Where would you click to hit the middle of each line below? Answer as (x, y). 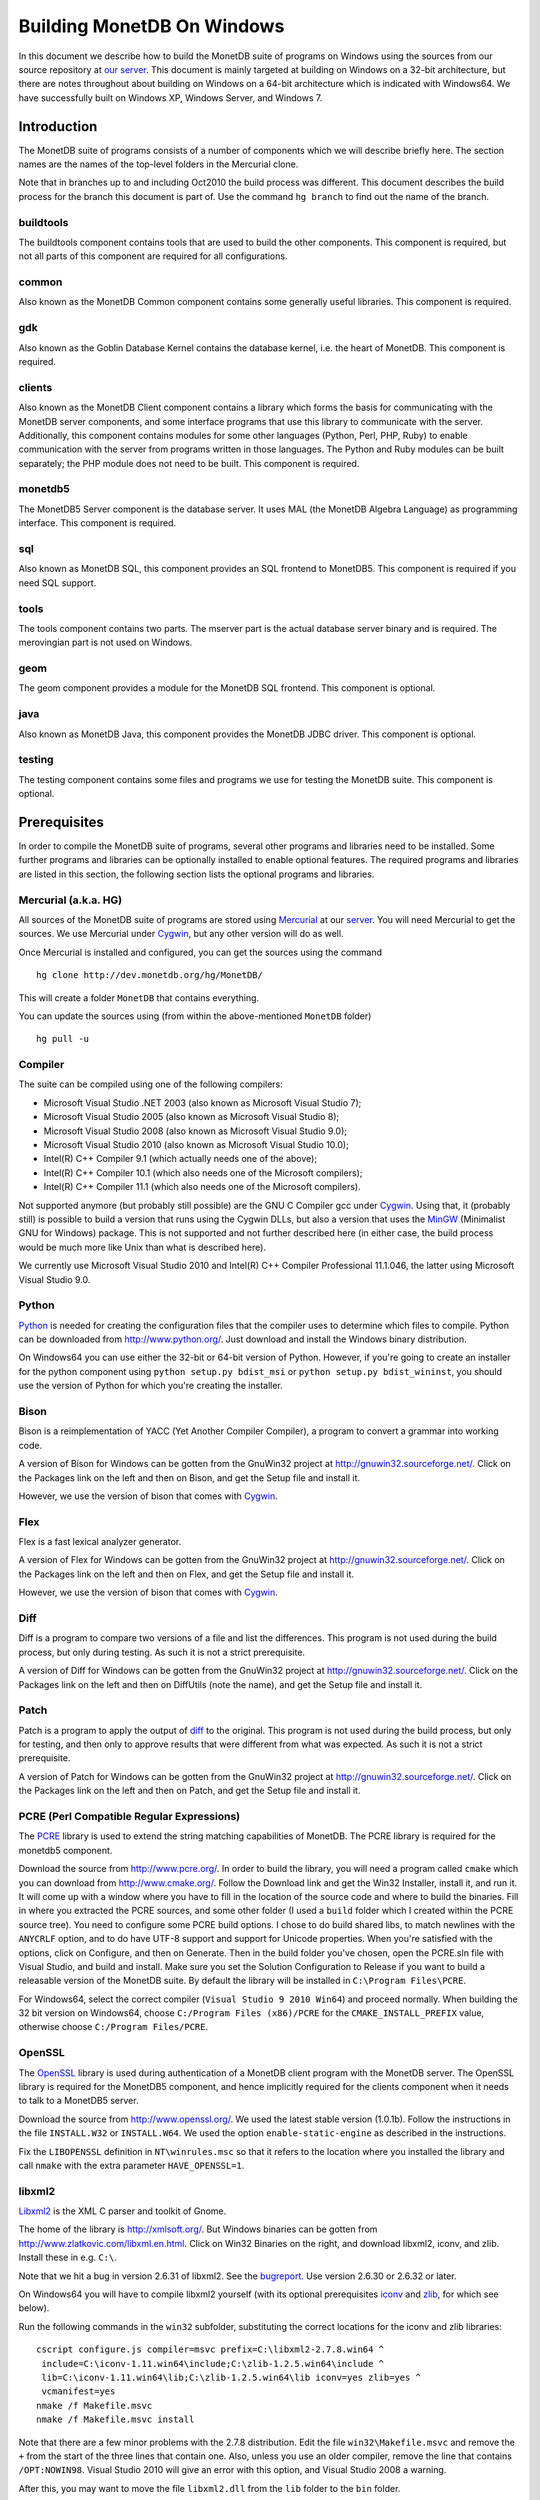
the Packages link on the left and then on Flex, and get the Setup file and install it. (186, 1574)
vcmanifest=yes (78, 2391)
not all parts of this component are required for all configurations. (153, 256)
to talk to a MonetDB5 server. (78, 2101)
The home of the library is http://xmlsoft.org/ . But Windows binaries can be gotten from (198, 2229)
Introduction (58, 126)
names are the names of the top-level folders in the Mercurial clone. (158, 164)
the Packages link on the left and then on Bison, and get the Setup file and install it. (189, 1477)
